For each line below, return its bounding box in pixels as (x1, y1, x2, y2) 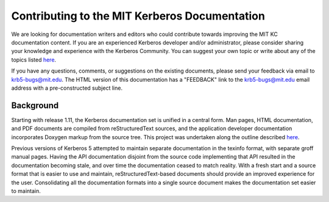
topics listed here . (11, 56, 57, 63)
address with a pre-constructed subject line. (11, 84, 123, 92)
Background (11, 100, 59, 110)
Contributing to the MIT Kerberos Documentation (11, 9, 265, 23)
